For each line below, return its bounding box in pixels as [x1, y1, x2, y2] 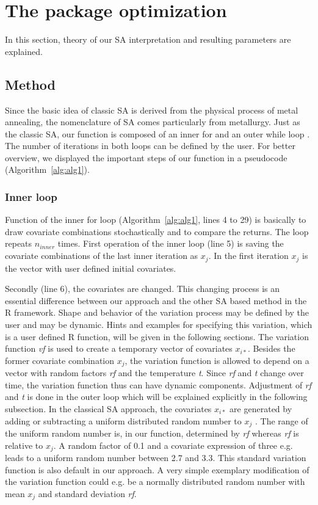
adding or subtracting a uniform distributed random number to [5, 414, 242, 427]
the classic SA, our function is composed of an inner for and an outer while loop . [5, 127, 310, 140]
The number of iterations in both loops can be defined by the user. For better [5, 139, 295, 152]
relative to [5, 438, 43, 451]
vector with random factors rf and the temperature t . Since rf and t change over [5, 366, 304, 379]
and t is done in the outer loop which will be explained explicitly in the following [5, 390, 308, 403]
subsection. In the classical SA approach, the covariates [5, 402, 212, 415]
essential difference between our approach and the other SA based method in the [5, 294, 307, 307]
